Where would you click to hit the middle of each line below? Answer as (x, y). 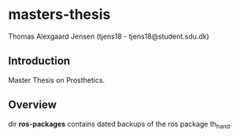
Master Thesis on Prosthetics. (57, 80)
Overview (33, 105)
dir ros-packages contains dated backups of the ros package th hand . (120, 125)
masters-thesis (59, 15)
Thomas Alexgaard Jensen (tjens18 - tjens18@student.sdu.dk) (109, 36)
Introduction (39, 61)
